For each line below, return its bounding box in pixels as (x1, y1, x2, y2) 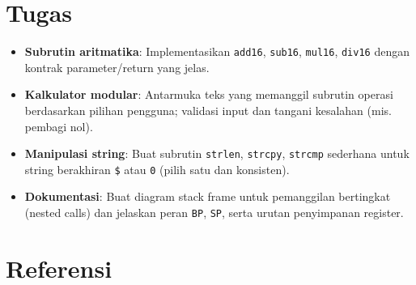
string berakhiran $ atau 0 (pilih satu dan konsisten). (24, 160, 290, 177)
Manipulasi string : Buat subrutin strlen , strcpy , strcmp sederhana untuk (24, 145, 410, 162)
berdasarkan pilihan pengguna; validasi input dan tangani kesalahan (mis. (24, 101, 392, 118)
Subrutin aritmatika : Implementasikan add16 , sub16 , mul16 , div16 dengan (24, 43, 410, 60)
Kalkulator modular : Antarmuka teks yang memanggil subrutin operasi (24, 86, 393, 103)
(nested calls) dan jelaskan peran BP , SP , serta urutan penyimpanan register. (24, 204, 404, 221)
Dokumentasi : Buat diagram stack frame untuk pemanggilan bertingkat (24, 188, 391, 205)
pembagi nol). (24, 117, 93, 134)
